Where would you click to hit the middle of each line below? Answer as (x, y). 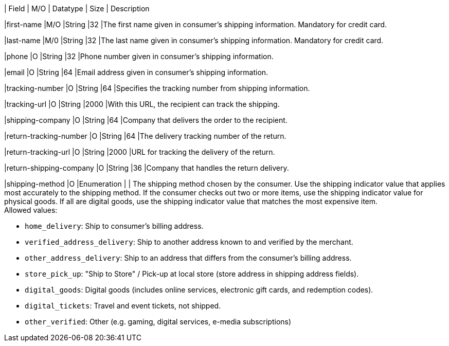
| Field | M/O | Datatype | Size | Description (77, 8)
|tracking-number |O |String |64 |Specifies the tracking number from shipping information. (157, 88)
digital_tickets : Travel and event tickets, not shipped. (123, 306)
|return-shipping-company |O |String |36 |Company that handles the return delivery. (147, 168)
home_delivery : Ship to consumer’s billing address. (114, 226)
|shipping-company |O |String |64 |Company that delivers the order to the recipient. (146, 120)
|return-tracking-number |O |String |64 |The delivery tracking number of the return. (145, 136)
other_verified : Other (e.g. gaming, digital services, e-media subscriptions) (158, 322)
